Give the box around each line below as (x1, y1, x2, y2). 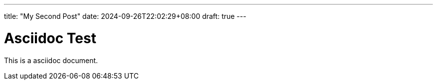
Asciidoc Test (4, 29, 96, 47)
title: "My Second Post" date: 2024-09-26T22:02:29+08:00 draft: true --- (4, 12, 246, 20)
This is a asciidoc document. (4, 56, 98, 65)
